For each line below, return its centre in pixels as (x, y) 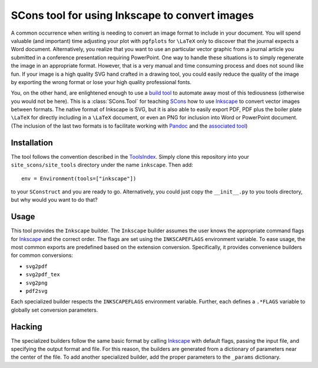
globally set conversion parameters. (54, 310)
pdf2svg (37, 291)
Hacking (26, 327)
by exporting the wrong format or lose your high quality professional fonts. (101, 82)
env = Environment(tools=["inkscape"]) (79, 178)
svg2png (37, 283)
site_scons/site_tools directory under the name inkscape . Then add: (102, 165)
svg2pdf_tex (43, 275)
